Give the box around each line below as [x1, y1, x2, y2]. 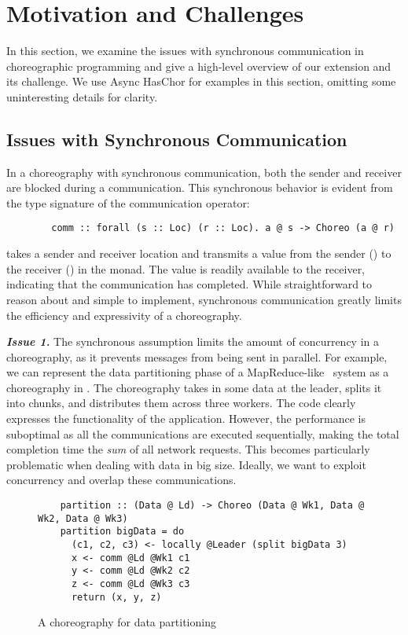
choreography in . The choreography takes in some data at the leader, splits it [6, 379, 382, 395]
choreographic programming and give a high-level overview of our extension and [6, 57, 391, 74]
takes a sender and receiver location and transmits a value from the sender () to [6, 245, 391, 262]
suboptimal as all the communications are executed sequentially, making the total [6, 425, 399, 442]
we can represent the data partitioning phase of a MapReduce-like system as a [6, 364, 389, 380]
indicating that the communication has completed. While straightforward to [6, 276, 373, 292]
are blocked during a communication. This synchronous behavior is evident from [6, 179, 393, 196]
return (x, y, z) [71, 591, 162, 603]
